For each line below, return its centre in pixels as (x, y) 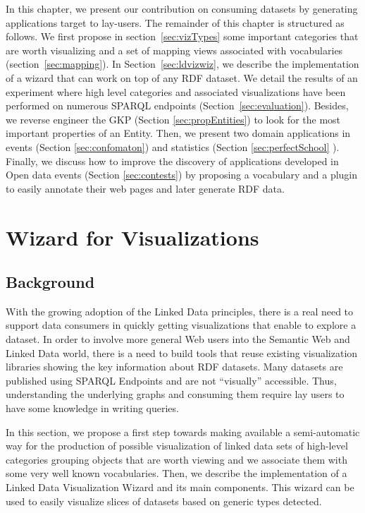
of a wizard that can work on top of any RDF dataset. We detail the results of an (182, 77)
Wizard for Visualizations (132, 237)
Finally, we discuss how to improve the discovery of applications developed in (172, 161)
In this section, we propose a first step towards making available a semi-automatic (183, 431)
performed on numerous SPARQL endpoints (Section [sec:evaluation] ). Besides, (177, 105)
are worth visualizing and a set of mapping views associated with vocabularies (174, 50)
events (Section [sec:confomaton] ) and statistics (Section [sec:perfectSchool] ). (173, 146)
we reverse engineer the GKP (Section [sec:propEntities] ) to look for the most (173, 119)
